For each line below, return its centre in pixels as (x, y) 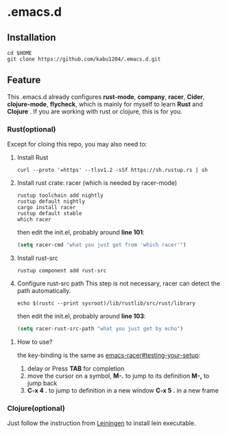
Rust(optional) (32, 129)
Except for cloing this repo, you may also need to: (77, 144)
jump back (42, 383)
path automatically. (44, 290)
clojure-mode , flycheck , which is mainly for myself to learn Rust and (105, 104)
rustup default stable (49, 214)
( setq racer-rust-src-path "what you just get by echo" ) (100, 328)
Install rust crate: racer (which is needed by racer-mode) (97, 183)
